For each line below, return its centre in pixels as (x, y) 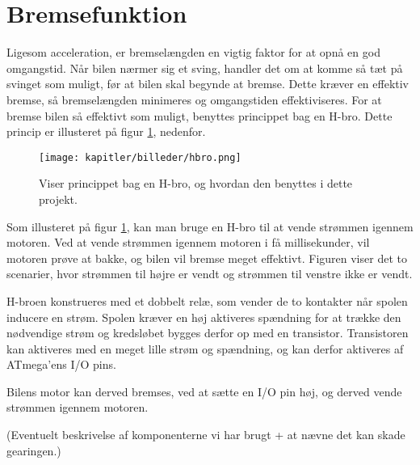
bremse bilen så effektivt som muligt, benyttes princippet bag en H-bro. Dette (199, 115)
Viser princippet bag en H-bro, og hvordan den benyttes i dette (196, 183)
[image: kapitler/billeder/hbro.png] (140, 157)
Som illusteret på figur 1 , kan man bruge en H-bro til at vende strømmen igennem (210, 226)
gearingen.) (34, 450)
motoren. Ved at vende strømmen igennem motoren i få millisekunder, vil (188, 242)
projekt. (58, 199)
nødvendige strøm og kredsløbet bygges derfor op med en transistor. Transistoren (208, 333)
